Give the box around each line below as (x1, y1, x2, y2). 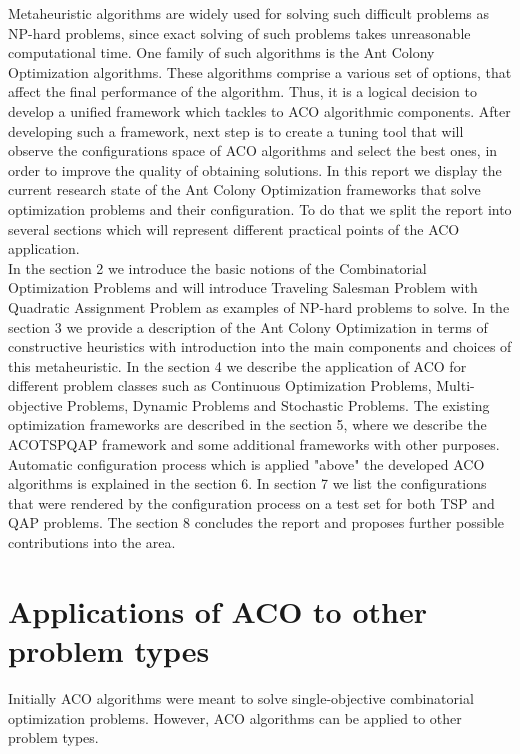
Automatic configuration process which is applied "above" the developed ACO (8, 453, 485, 474)
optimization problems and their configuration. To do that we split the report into (8, 198, 512, 219)
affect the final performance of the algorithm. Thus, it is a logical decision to (8, 81, 477, 102)
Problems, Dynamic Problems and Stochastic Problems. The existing (67, 394, 490, 415)
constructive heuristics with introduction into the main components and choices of (8, 336, 512, 357)
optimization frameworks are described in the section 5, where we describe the (8, 414, 487, 435)
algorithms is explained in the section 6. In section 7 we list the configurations (8, 473, 487, 494)
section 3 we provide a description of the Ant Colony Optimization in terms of (8, 316, 488, 337)
